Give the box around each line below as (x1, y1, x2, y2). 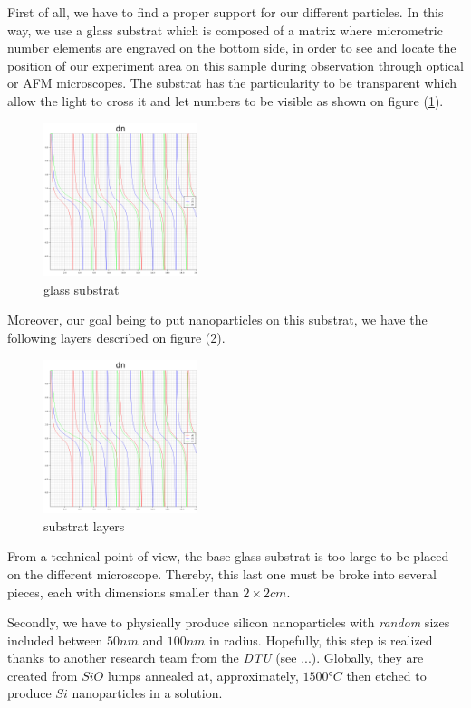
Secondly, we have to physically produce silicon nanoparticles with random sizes (7, 613, 450, 632)
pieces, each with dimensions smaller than (7, 582, 239, 601)
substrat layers (43, 516, 125, 535)
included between (7, 630, 103, 649)
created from (7, 665, 78, 684)
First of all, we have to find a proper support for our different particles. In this (7, 3, 444, 21)
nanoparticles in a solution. (72, 684, 223, 703)
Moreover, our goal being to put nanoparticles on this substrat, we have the (7, 310, 428, 329)
